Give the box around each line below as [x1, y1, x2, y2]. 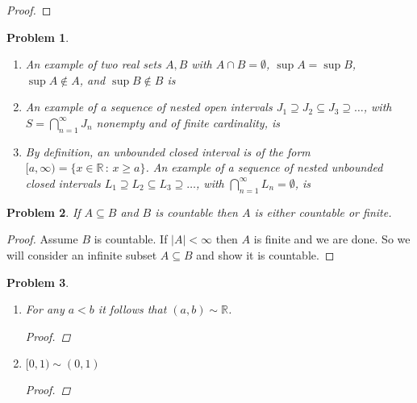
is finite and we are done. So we [253, 231, 411, 247]
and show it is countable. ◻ [196, 246, 335, 263]
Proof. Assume [6, 231, 78, 247]
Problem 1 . [6, 28, 69, 45]
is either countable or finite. [254, 203, 392, 220]
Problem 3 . [6, 273, 69, 290]
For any [25, 301, 65, 318]
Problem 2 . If [6, 203, 81, 220]
